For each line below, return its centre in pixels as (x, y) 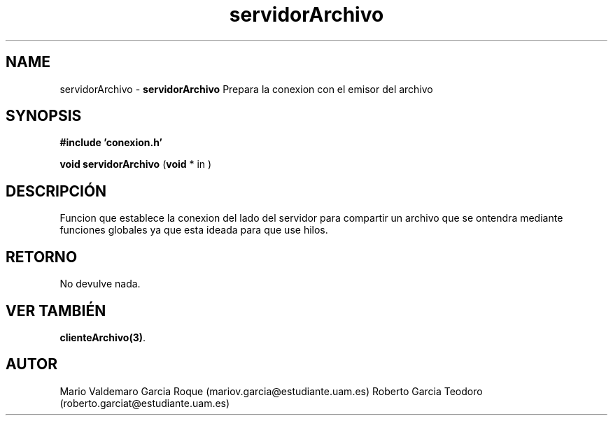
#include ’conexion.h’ (111, 143)
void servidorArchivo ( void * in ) (136, 164)
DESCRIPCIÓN (56, 191)
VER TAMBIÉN (56, 311)
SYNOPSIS (44, 116)
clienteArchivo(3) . (103, 337)
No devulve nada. (100, 284)
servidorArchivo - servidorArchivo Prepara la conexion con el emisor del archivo (246, 89)
